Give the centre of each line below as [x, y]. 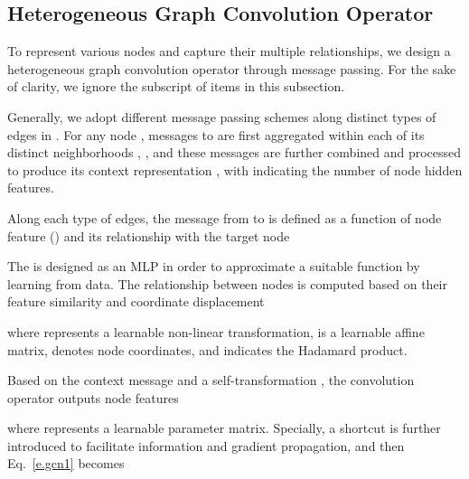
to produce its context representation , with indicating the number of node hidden [235, 169]
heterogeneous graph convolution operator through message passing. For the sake [232, 68]
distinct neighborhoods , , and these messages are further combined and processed [234, 152]
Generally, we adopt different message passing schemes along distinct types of [222, 116]
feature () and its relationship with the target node [149, 235]
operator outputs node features [93, 397]
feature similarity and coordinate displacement [136, 301]
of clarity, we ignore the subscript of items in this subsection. [176, 86]
